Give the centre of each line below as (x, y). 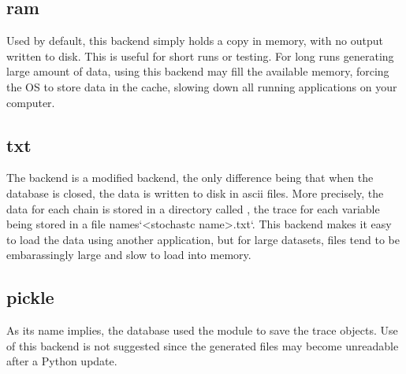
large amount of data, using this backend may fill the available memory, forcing (198, 71)
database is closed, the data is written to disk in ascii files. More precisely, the (195, 193)
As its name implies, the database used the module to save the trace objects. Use (202, 330)
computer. (31, 102)
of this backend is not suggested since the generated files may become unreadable (203, 345)
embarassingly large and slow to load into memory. (129, 255)
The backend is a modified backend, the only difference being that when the (190, 178)
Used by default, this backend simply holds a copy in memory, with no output (195, 41)
